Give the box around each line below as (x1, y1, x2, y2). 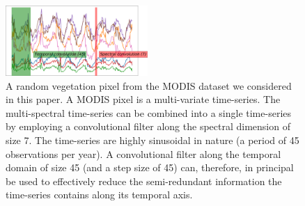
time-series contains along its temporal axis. (6, 187, 193, 202)
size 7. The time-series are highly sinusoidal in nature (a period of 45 (6, 132, 299, 147)
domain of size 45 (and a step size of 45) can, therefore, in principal (6, 160, 294, 175)
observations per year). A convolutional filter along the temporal (6, 146, 281, 161)
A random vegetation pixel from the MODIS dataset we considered (6, 78, 292, 93)
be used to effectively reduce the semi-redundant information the (6, 173, 282, 188)
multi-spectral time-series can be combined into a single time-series (6, 105, 292, 120)
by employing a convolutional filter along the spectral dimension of (6, 119, 290, 134)
